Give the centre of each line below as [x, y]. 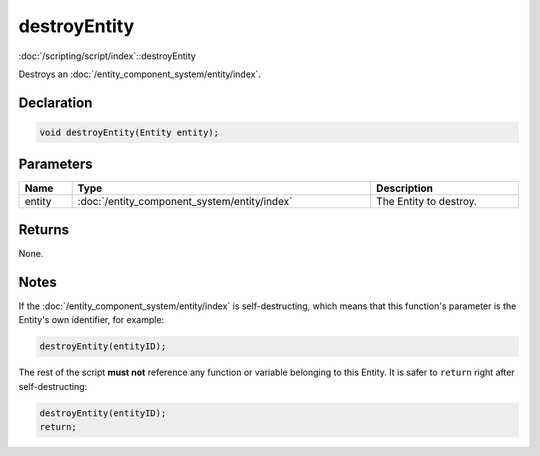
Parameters [55, 164]
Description [405, 188]
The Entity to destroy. [426, 202]
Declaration [55, 102]
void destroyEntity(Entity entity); [129, 132]
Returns [44, 229]
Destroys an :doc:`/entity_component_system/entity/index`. [140, 74]
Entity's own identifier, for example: [91, 320]
